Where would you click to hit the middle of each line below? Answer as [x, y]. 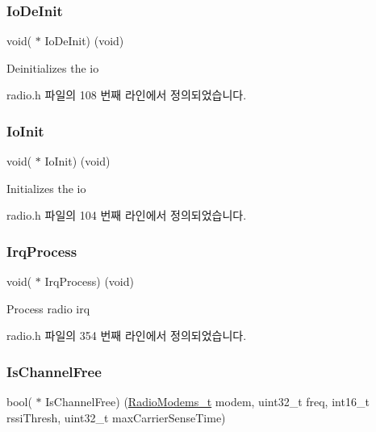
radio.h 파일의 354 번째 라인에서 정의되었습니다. [127, 336]
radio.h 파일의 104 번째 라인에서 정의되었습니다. [127, 215]
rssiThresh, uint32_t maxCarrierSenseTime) [116, 417]
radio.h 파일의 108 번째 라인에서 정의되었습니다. [127, 95]
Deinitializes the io [53, 67]
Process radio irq [48, 308]
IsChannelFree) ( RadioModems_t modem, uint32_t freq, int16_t [207, 402]
